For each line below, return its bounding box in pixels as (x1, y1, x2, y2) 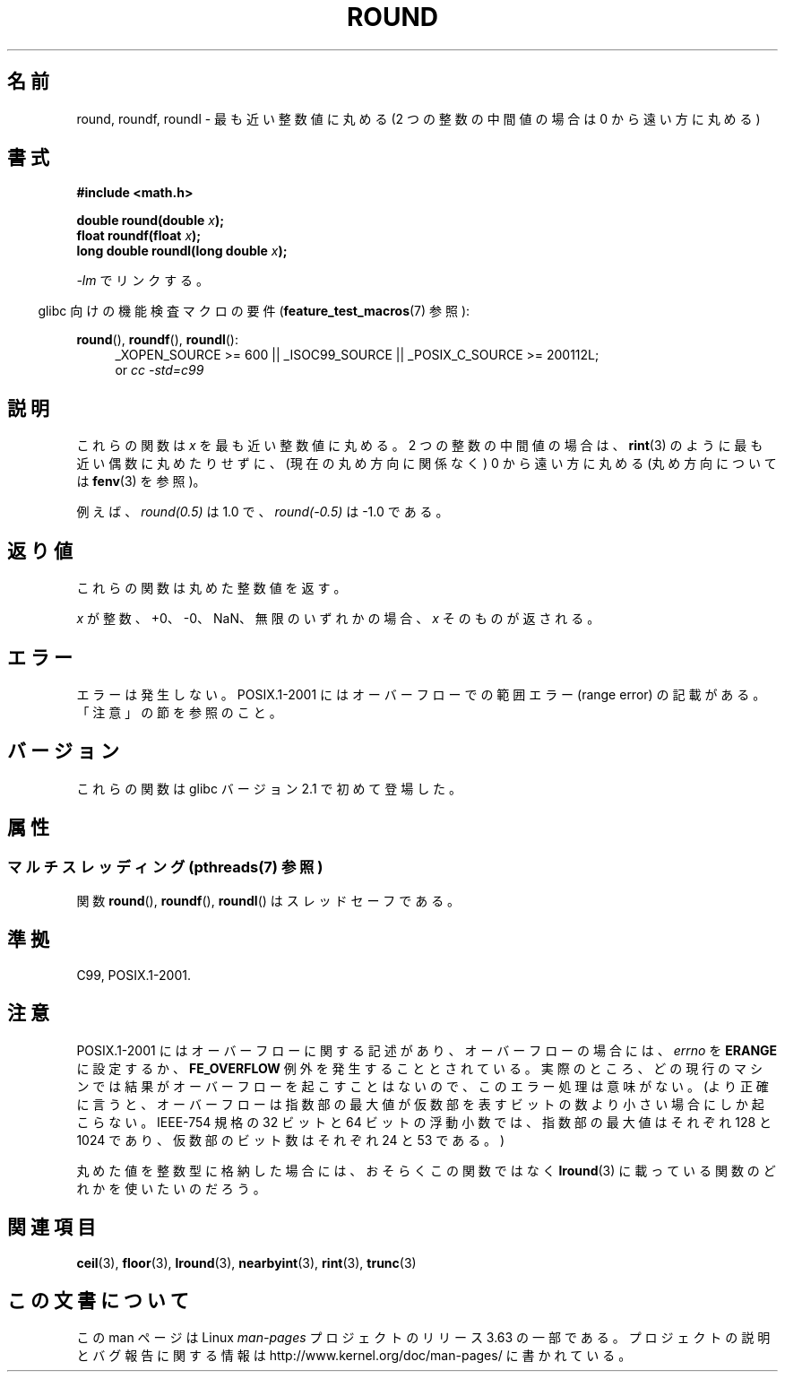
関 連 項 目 (7, 1216, 96, 1239)
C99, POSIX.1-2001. (76, 967, 191, 983)
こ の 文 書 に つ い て (7, 1288, 189, 1312)
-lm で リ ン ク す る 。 (76, 273, 210, 289)
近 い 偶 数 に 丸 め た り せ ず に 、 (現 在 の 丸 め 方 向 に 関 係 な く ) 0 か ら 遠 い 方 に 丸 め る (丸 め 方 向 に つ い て (76, 455, 777, 472)
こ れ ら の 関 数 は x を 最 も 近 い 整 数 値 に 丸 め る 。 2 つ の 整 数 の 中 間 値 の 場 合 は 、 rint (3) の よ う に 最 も (76, 438, 763, 454)
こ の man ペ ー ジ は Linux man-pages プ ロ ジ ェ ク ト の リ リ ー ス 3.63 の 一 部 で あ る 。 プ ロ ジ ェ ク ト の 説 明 (76, 1330, 771, 1346)
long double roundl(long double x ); (76, 243, 288, 259)
